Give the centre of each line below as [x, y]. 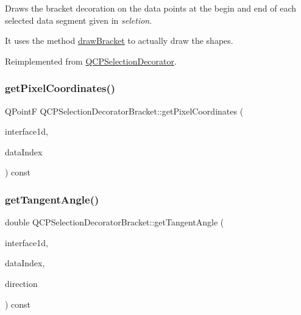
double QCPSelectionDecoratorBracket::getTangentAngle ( [115, 222]
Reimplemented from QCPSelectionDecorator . [91, 61]
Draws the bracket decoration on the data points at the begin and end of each [151, 8]
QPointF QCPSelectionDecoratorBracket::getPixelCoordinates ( [124, 111]
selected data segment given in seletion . [79, 20]
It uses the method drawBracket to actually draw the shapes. [119, 41]
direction [21, 283]
